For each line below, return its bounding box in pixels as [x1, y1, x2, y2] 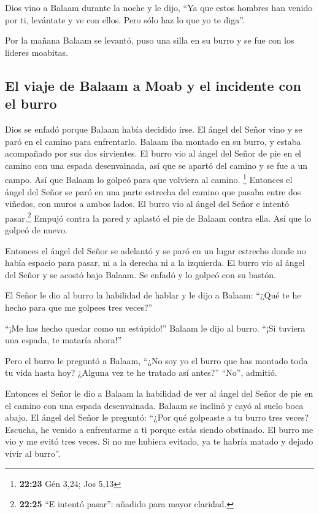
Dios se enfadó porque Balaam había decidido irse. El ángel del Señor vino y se [5, 122, 302, 135]
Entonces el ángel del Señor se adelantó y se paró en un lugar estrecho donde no [5, 244, 306, 257]
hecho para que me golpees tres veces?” [5, 301, 153, 313]
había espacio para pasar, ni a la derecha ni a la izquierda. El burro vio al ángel [5, 256, 305, 269]
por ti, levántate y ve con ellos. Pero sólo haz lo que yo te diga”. [5, 13, 245, 26]
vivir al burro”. [5, 446, 61, 459]
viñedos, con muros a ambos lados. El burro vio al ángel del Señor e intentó [5, 197, 290, 210]
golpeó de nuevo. [5, 224, 67, 236]
